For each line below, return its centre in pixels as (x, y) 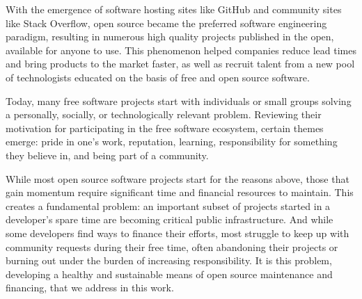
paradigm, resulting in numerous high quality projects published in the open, (170, 37)
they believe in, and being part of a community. (107, 155)
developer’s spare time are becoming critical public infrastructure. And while (170, 219)
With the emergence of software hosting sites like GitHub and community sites (174, 9)
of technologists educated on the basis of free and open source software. (158, 77)
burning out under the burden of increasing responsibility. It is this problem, (169, 260)
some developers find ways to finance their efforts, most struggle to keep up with (178, 233)
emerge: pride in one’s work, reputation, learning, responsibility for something (172, 142)
